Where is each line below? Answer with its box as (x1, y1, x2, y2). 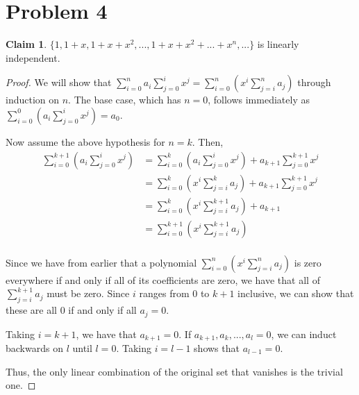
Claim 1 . (6, 37, 47, 51)
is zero (294, 255, 322, 269)
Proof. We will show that (6, 75, 112, 90)
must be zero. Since (47, 286, 130, 301)
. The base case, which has (68, 92, 181, 107)
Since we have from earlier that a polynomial (6, 255, 197, 269)
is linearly (257, 37, 299, 51)
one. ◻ (6, 378, 36, 392)
